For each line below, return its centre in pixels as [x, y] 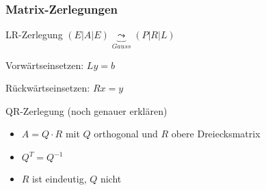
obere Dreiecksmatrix [216, 134]
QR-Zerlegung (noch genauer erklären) [87, 110]
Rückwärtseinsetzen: [48, 88]
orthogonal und [126, 134]
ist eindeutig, [59, 179]
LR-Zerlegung [34, 35]
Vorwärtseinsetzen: [45, 65]
